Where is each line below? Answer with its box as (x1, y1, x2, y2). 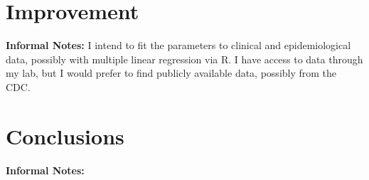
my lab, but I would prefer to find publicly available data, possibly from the (6, 65, 337, 80)
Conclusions (6, 121, 124, 150)
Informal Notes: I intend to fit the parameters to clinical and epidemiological (6, 38, 351, 53)
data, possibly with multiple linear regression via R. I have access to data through (6, 51, 363, 66)
